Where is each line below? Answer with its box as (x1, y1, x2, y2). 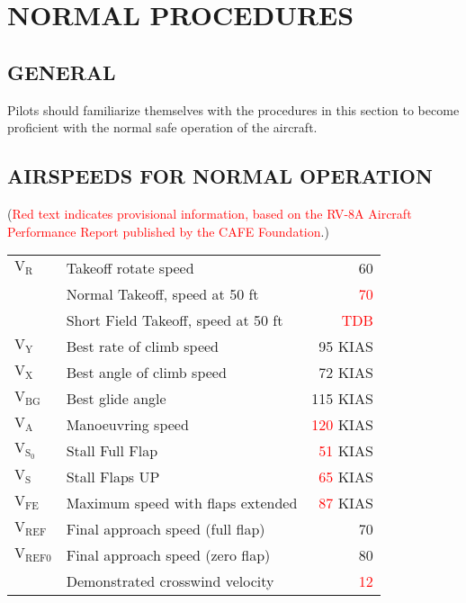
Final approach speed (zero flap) (66, 544, 271, 566)
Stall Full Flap (66, 440, 158, 462)
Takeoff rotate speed (66, 257, 194, 279)
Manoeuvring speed (66, 414, 189, 436)
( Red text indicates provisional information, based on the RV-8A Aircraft (7, 203, 412, 222)
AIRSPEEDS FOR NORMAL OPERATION (7, 162, 433, 190)
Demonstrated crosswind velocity (66, 571, 274, 592)
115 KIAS (311, 388, 373, 409)
